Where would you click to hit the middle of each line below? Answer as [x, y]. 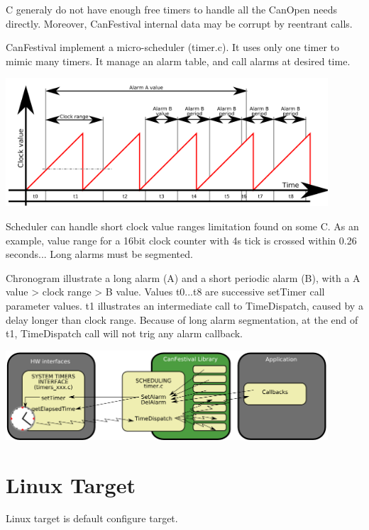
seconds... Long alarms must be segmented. [99, 254]
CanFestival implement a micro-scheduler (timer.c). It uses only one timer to [172, 47]
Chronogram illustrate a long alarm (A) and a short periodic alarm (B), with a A [183, 277]
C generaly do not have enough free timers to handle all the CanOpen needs [171, 9]
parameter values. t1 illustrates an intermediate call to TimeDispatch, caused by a [184, 306]
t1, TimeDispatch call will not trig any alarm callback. [125, 333]
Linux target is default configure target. [92, 518]
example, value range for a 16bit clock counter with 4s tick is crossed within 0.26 [181, 240]
